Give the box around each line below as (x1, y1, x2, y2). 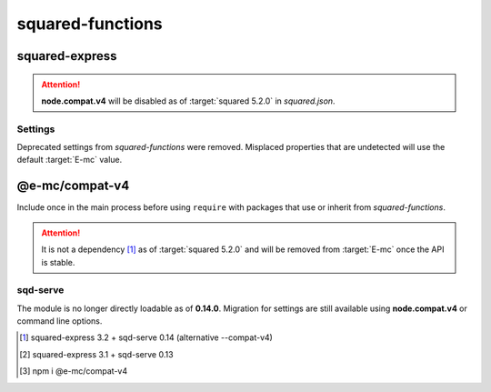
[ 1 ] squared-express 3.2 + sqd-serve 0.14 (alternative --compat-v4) (19, 332, 273, 343)
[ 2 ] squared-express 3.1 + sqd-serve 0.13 (19, 348, 174, 359)
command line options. (16, 316, 103, 327)
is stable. (41, 256, 75, 267)
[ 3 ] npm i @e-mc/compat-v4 (19, 366, 127, 377)
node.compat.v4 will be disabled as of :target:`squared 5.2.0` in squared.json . (41, 95, 336, 106)
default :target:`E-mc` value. (16, 155, 123, 166)
